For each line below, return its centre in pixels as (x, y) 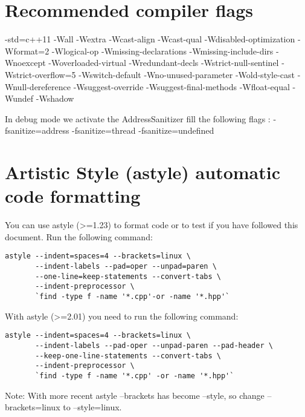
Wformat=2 (27, 51)
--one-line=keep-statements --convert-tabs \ (128, 276)
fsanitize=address (37, 130)
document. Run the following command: (79, 236)
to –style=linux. (92, 407)
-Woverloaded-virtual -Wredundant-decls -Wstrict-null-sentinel (164, 63)
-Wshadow (55, 98)
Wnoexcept (25, 63)
